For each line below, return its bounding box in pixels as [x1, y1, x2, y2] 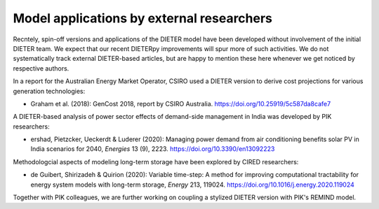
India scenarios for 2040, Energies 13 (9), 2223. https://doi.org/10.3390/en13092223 [30, 145, 275, 153]
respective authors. [13, 64, 69, 73]
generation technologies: [13, 87, 86, 95]
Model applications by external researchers [13, 10, 273, 26]
